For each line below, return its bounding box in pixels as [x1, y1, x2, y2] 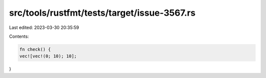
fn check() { [19, 47, 51, 52]
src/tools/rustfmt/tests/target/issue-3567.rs [9, 7, 196, 18]
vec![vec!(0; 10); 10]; [19, 53, 77, 59]
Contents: [9, 33, 29, 39]
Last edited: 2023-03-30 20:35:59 [9, 25, 79, 30]
